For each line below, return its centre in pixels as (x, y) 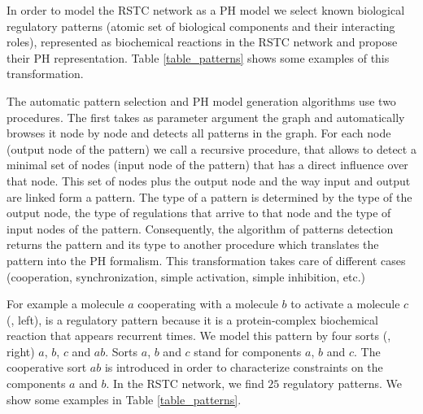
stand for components (248, 351)
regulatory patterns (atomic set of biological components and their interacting (201, 26)
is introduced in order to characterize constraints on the (244, 367)
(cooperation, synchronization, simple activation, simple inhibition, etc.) (186, 276)
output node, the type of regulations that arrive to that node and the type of (199, 213)
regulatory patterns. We (343, 383)
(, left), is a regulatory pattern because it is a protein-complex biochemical (192, 319)
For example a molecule (65, 304)
